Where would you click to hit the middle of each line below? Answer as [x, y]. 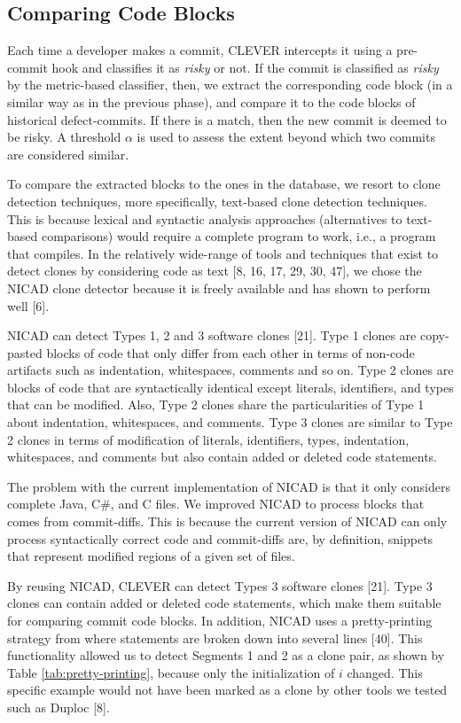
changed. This [385, 672]
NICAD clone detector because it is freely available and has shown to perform [219, 288]
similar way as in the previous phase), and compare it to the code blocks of [211, 101]
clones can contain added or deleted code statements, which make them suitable [224, 603]
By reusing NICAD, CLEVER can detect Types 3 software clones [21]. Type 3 [220, 585]
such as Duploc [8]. [59, 707]
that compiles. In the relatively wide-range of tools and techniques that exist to [223, 253]
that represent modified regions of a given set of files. [151, 556]
